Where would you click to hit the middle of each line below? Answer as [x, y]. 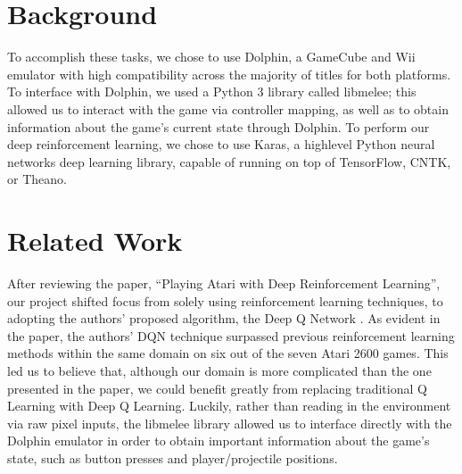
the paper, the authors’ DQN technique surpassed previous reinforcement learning [231, 335]
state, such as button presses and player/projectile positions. [173, 457]
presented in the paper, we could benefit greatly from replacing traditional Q [217, 388]
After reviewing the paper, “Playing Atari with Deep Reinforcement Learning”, [224, 283]
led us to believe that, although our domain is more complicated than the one [219, 370]
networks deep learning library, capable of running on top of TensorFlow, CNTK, [229, 161]
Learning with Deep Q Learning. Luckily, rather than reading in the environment [229, 406]
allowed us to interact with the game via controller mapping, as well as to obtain [228, 108]
